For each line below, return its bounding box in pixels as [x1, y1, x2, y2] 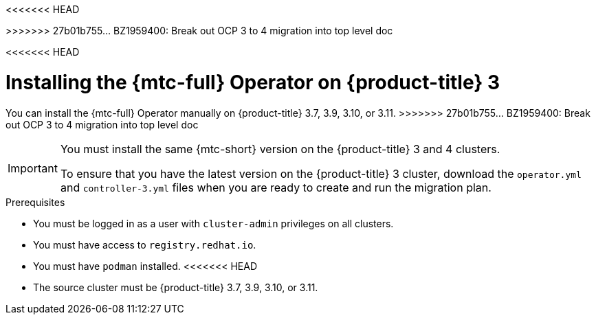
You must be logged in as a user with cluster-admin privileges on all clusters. [33, 217, 394, 229]
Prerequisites [5, 196, 65, 208]
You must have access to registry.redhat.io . [33, 238, 256, 251]
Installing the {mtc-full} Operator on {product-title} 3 [5, 70, 500, 94]
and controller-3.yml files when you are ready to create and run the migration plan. [60, 180, 492, 194]
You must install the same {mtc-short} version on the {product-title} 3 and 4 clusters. [60, 141, 500, 156]
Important [8, 161, 58, 175]
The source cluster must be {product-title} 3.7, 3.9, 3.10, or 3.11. [33, 281, 318, 293]
